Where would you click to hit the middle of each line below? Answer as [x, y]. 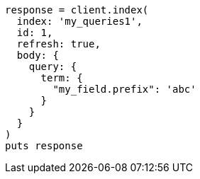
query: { [53, 67]
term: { [62, 78]
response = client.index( [77, 10]
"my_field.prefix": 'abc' [124, 89]
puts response [44, 146]
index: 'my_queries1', [79, 21]
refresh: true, [59, 44]
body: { [38, 55]
